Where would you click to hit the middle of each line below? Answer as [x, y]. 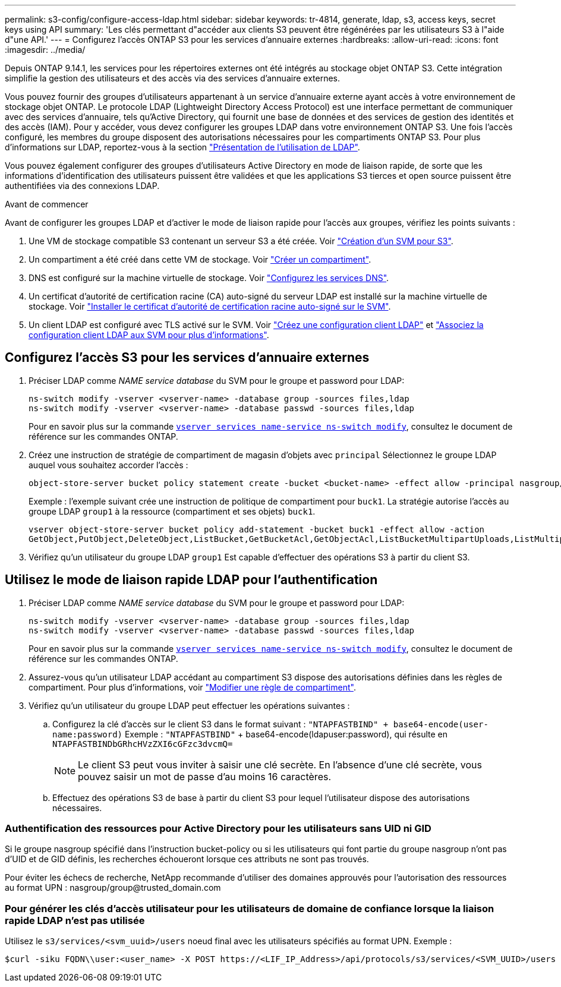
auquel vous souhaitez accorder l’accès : [108, 465]
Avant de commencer [47, 204]
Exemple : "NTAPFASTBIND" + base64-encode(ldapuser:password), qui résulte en [286, 734]
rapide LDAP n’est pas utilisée [75, 920]
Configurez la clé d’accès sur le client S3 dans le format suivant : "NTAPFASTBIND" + [220, 724]
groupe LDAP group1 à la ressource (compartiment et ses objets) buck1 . [172, 511]
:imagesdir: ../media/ [45, 50]
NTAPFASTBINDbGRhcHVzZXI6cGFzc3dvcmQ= [143, 744]
